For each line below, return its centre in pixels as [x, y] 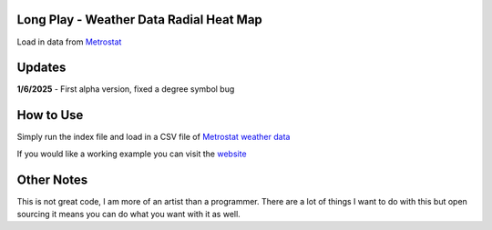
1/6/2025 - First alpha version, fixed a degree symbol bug [126, 89]
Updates [41, 68]
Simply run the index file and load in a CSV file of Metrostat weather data [154, 137]
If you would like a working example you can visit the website [132, 154]
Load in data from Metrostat [69, 42]
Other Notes [52, 180]
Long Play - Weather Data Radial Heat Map [140, 20]
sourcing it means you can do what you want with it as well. [128, 215]
